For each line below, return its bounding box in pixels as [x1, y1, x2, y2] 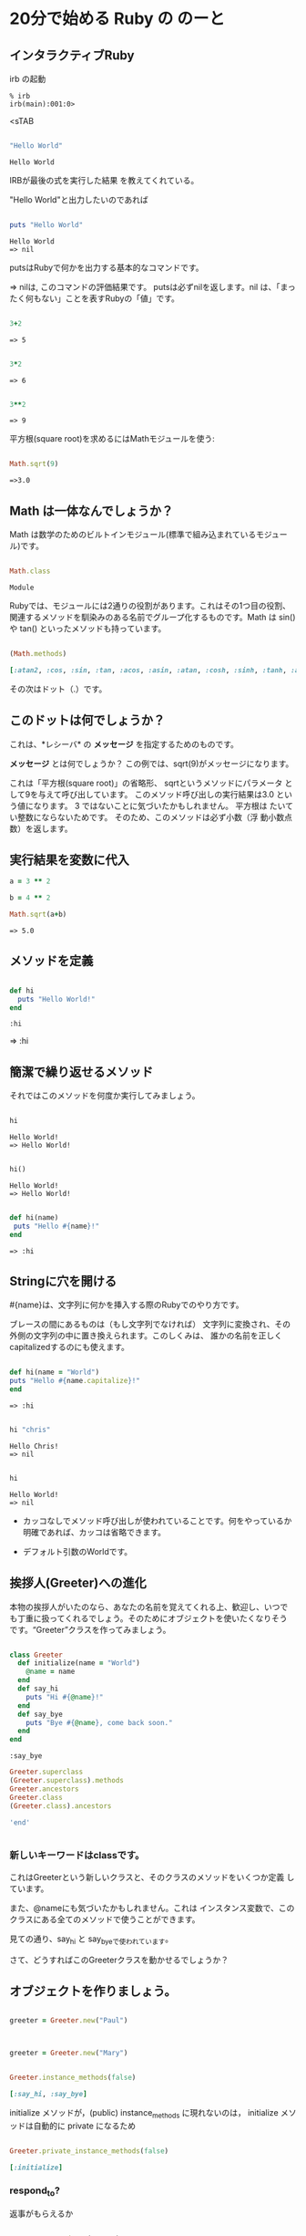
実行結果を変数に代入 [9, 852, 129, 868]
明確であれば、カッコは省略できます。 [22, 1526, 167, 1537]
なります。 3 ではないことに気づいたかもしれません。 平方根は [33, 800, 268, 811]
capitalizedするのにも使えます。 [9, 1342, 130, 1353]
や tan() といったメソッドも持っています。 [9, 622, 167, 634]
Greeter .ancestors [9, 1784, 79, 1794]
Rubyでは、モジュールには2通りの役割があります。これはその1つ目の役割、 [9, 599, 291, 611]
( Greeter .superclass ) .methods [9, 1776, 125, 1785]
